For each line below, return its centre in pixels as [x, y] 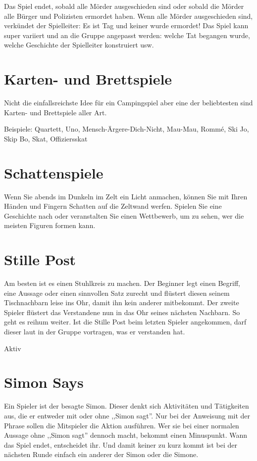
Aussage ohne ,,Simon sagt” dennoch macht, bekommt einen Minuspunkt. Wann [126, 435]
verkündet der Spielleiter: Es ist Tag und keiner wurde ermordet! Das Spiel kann [126, 25]
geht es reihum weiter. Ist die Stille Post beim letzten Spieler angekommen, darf [125, 322]
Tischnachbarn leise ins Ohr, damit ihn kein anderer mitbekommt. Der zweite [122, 302]
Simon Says [44, 382]
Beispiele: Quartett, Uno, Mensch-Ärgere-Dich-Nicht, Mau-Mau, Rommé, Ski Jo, [127, 129]
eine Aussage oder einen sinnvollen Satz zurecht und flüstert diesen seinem [117, 293]
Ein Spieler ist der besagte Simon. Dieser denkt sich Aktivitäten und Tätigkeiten [127, 406]
